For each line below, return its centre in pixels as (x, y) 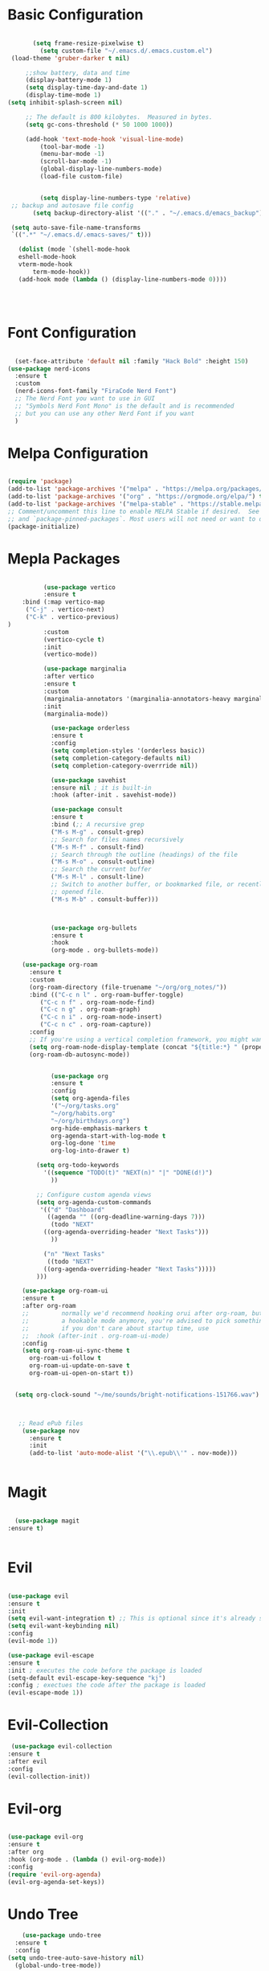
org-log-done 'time (83, 1143)
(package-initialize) (44, 527)
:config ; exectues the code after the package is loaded (106, 1686)
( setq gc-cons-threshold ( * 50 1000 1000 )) (99, 125)
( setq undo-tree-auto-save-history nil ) (76, 1958)
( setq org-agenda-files (90, 1099)
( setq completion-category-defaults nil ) (121, 758)
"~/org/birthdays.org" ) (90, 1121)
